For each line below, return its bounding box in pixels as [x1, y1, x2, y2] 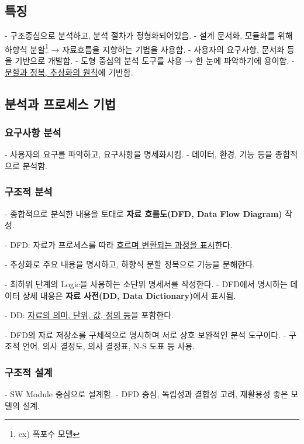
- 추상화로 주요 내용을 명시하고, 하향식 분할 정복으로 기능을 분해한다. [5, 258, 255, 270]
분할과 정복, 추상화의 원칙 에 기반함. [5, 66, 133, 78]
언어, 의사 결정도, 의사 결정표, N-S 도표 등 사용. [22, 340, 195, 352]
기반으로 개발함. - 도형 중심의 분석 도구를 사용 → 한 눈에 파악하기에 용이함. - [15, 54, 295, 67]
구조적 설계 [5, 364, 53, 379]
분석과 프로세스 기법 [5, 94, 116, 112]
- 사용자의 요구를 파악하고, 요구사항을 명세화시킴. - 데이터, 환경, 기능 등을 [5, 148, 272, 160]
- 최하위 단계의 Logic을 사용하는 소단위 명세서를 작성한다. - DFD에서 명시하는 [5, 278, 288, 290]
